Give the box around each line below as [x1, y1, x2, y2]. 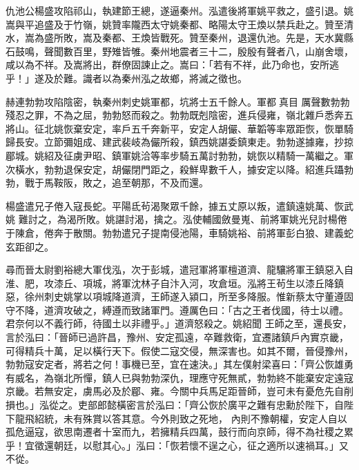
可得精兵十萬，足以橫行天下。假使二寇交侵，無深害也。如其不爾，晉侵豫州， [6, 343, 353, 358]
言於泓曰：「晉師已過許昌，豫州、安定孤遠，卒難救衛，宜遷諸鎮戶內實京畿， [6, 330, 349, 344]
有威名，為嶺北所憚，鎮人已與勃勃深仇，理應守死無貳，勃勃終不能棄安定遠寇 [6, 370, 353, 384]
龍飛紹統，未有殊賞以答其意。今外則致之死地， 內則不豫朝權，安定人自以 [14, 411, 347, 425]
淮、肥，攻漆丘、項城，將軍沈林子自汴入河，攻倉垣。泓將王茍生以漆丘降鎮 [6, 275, 344, 290]
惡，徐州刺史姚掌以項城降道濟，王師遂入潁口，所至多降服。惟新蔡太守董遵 [6, 289, 344, 304]
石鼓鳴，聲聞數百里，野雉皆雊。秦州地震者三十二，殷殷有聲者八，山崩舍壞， [6, 43, 353, 58]
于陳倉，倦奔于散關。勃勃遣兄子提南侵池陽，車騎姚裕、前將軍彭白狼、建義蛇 [6, 225, 353, 239]
